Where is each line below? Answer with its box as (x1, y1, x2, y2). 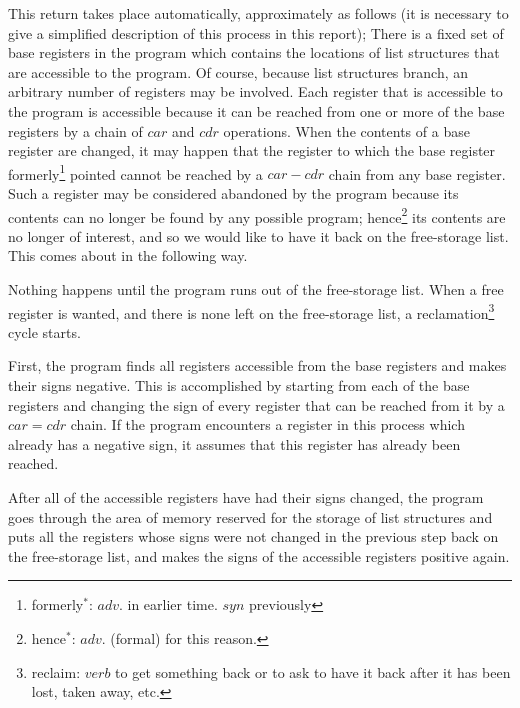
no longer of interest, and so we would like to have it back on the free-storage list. (8, 225, 509, 246)
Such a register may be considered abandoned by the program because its (8, 183, 459, 203)
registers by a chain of (8, 120, 143, 141)
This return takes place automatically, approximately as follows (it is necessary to (8, 3, 509, 23)
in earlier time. (127, 594, 218, 615)
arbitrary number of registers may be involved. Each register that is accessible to (8, 81, 503, 102)
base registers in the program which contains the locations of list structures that (8, 42, 500, 63)
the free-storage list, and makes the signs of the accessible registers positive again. (8, 545, 510, 566)
